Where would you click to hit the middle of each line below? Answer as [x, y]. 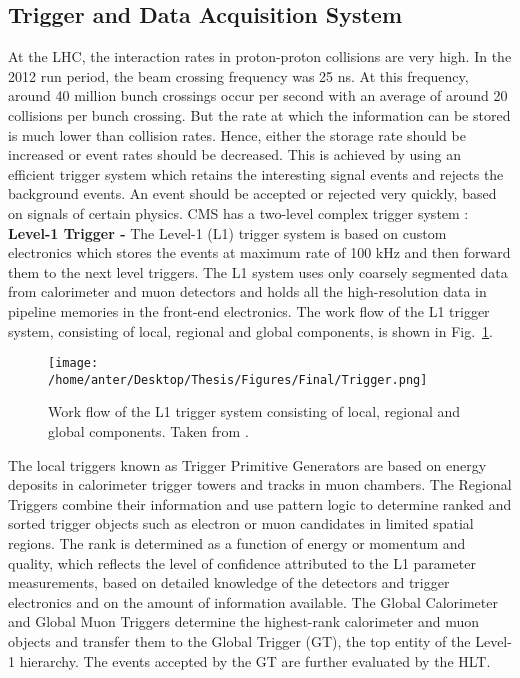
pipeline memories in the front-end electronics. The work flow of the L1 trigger [249, 310]
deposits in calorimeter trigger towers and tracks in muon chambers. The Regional [260, 484]
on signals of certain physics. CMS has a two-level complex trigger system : [238, 212]
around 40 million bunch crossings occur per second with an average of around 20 [258, 95]
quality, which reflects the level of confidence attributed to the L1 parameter [242, 562]
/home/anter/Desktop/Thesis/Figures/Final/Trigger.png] [238, 379]
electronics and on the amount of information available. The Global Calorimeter [253, 601]
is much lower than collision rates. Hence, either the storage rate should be [237, 134]
